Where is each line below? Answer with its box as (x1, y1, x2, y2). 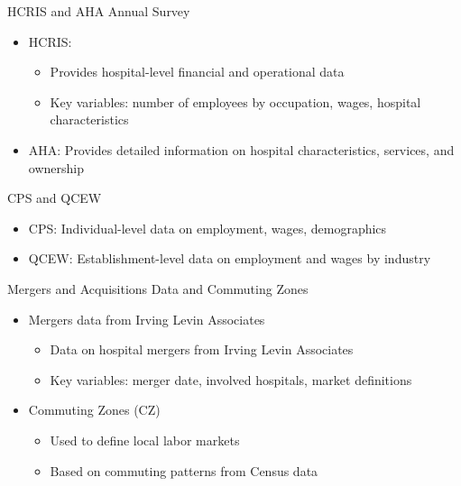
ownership (28, 158, 84, 177)
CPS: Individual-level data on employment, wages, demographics (28, 218, 387, 237)
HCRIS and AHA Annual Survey (7, 2, 190, 20)
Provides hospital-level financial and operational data (50, 62, 345, 81)
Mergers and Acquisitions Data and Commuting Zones (7, 279, 309, 298)
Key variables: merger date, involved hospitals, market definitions (50, 370, 412, 389)
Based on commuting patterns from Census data (50, 461, 318, 480)
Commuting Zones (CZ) (28, 400, 161, 419)
